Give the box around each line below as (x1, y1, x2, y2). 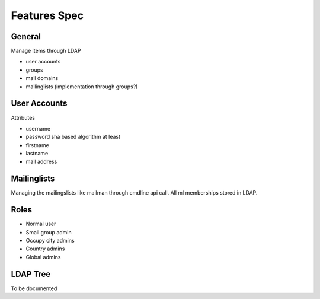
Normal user (25, 220, 56, 228)
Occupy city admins (25, 237, 75, 244)
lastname (25, 150, 49, 157)
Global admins (25, 253, 61, 260)
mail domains (25, 75, 59, 82)
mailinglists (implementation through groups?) (25, 83, 138, 90)
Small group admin (25, 228, 72, 236)
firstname (25, 141, 50, 148)
